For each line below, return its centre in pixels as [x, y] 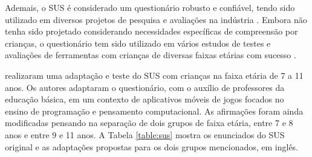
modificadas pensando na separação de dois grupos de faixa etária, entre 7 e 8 [149, 123]
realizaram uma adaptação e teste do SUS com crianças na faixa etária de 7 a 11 [154, 75]
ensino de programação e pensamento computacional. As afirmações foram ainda [154, 111]
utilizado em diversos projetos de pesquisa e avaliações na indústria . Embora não [156, 19]
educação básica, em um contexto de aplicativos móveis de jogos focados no [145, 99]
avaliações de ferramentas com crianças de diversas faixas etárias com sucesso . [151, 55]
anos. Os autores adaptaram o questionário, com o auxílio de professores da [145, 87]
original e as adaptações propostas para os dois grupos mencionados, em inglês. [151, 146]
